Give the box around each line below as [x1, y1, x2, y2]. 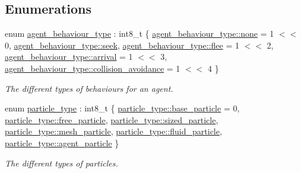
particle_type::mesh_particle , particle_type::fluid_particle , [5, 125, 222, 137]
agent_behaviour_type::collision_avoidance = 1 [5, 62, 180, 74]
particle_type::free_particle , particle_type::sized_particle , [5, 113, 218, 126]
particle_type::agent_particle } [5, 136, 119, 149]
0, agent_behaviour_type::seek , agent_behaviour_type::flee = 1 [5, 39, 239, 51]
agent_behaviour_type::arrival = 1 [5, 50, 133, 63]
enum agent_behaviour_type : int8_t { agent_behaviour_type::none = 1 [5, 27, 274, 40]
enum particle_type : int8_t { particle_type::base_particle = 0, [5, 102, 240, 114]
